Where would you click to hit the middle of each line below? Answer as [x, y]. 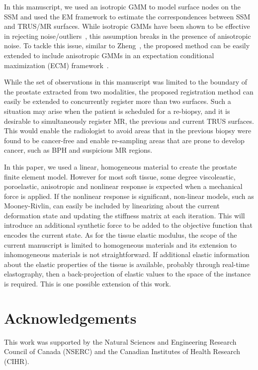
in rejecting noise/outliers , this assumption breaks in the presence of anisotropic [128, 36]
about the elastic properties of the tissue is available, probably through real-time [127, 264]
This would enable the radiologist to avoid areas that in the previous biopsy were [128, 131]
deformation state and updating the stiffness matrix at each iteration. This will [125, 215]
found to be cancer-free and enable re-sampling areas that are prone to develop [124, 140]
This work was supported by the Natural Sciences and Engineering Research [120, 341]
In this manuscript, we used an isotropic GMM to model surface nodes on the [122, 6]
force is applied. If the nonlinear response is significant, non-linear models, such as [129, 196]
